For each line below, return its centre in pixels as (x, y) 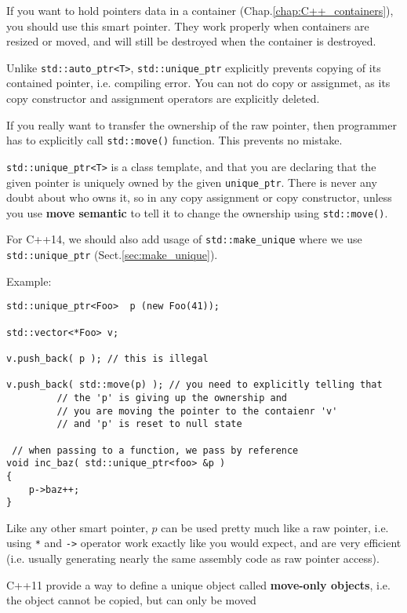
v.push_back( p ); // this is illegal (107, 358)
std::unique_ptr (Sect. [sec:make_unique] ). (112, 255)
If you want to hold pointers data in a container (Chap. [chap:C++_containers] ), (200, 10)
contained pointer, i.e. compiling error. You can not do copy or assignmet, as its (198, 83)
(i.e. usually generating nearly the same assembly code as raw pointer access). (193, 558)
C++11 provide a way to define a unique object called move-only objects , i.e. (198, 584)
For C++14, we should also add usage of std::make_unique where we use (184, 239)
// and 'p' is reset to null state (149, 424)
